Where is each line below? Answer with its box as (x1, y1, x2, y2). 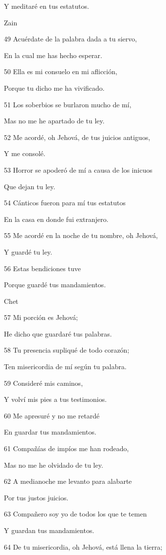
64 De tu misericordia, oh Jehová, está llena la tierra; (4, 541, 163, 552)
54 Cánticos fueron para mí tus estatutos (4, 198, 126, 208)
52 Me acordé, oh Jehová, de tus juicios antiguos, (4, 132, 150, 142)
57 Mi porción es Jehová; (4, 312, 78, 322)
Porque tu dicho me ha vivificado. (4, 82, 105, 93)
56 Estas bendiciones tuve (4, 263, 81, 273)
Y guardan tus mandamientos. (4, 525, 94, 535)
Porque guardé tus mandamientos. (4, 279, 106, 290)
